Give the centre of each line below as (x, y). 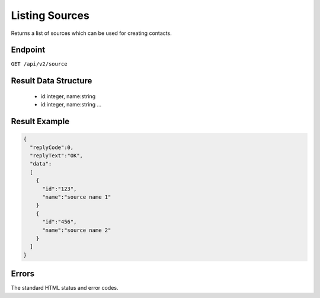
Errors (23, 274)
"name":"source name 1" (77, 197)
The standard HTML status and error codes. (65, 288)
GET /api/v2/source (39, 64)
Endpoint (28, 50)
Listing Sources (50, 15)
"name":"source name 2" (77, 230)
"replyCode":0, (52, 147)
